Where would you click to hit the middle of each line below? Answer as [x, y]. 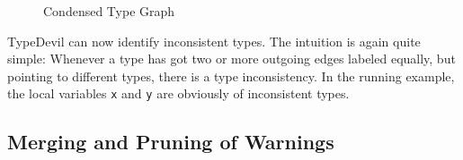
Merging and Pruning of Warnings [171, 142]
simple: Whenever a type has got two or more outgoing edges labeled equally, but [231, 59]
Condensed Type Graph [109, 11]
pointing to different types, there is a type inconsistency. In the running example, [231, 76]
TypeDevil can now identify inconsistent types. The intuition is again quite [214, 41]
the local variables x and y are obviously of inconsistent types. [178, 93]
